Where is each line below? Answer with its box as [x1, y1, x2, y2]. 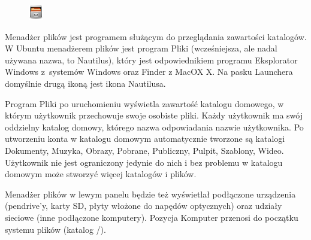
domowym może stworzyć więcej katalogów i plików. [5, 168, 197, 180]
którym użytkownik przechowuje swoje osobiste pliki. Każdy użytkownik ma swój [5, 109, 303, 121]
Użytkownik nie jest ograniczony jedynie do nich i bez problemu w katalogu [5, 156, 283, 168]
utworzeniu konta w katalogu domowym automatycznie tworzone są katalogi [5, 132, 285, 145]
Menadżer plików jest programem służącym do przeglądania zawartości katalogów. [5, 30, 307, 42]
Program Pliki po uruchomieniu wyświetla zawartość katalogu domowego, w [5, 97, 284, 110]
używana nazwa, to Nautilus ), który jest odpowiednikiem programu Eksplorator [5, 53, 298, 66]
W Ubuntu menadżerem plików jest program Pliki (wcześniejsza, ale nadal [5, 42, 277, 54]
